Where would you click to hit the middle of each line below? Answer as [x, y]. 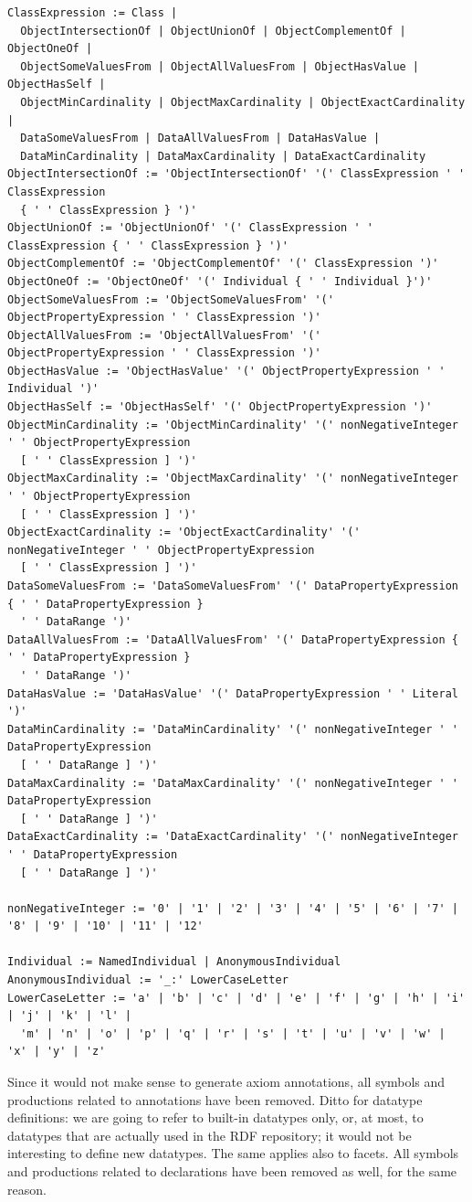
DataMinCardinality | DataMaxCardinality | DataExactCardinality [223, 156]
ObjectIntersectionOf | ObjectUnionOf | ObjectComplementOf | [213, 31]
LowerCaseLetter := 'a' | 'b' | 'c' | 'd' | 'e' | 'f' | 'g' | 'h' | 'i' [236, 998]
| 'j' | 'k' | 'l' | [70, 1016]
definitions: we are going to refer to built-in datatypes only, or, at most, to [215, 1117]
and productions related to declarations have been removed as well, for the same [232, 1171]
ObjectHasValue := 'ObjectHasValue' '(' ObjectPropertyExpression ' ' [226, 371]
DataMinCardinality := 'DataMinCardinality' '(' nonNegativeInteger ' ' [233, 729]
